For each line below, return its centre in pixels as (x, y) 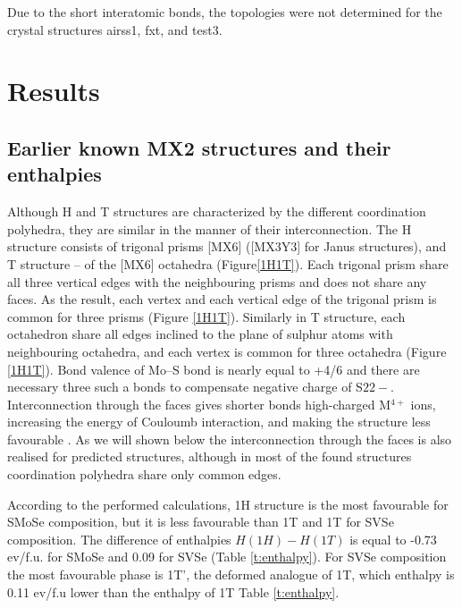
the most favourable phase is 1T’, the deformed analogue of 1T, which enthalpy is (231, 574)
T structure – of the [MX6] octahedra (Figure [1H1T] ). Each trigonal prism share (228, 263)
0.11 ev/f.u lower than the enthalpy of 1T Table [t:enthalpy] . (173, 591)
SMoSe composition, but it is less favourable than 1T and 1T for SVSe (201, 522)
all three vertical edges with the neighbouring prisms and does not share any (217, 281)
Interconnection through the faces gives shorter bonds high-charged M (199, 404)
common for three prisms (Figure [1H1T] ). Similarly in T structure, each (206, 316)
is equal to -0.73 (393, 539)
